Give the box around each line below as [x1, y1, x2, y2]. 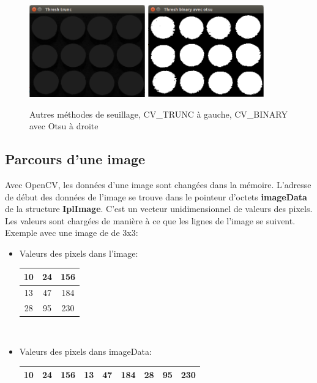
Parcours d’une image [5, 150, 146, 169]
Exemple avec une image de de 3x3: [5, 226, 138, 239]
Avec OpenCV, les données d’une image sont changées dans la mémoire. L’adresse [5, 178, 311, 191]
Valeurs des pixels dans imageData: [19, 345, 152, 358]
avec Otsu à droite [29, 119, 99, 132]
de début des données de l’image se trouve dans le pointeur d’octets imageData [5, 190, 307, 203]
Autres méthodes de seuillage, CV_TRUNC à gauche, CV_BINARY [29, 107, 288, 120]
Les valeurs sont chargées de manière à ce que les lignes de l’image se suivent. [5, 214, 296, 227]
